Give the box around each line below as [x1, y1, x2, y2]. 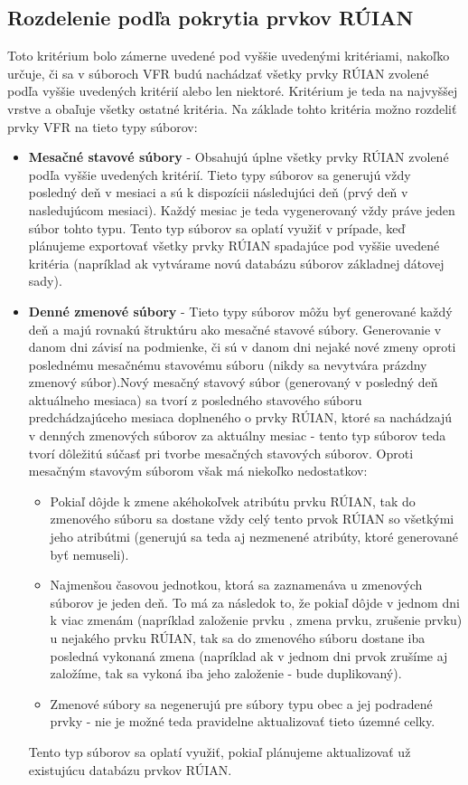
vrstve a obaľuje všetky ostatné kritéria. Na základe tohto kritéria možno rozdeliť [7, 99, 457, 118]
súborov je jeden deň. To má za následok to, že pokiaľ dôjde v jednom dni [50, 592, 460, 611]
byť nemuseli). [50, 544, 129, 563]
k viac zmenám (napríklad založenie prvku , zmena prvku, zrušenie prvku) [50, 610, 463, 629]
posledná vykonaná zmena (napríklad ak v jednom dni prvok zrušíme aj [50, 646, 448, 665]
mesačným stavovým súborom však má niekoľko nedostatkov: [28, 461, 368, 480]
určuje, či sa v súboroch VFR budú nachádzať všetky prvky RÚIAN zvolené [7, 63, 429, 82]
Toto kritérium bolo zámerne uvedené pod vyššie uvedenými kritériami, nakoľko [7, 46, 450, 65]
